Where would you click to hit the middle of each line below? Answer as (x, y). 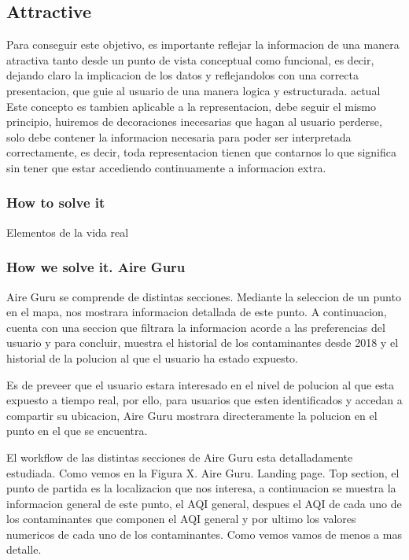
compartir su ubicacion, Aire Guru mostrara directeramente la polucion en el (192, 415)
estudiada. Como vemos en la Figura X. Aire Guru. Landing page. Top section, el (203, 472)
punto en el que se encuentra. (77, 431)
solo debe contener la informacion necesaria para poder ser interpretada (179, 136)
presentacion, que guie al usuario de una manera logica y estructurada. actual (193, 90)
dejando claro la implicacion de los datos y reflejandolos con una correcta (182, 75)
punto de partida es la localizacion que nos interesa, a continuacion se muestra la (201, 488)
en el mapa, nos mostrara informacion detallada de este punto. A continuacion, (197, 312)
